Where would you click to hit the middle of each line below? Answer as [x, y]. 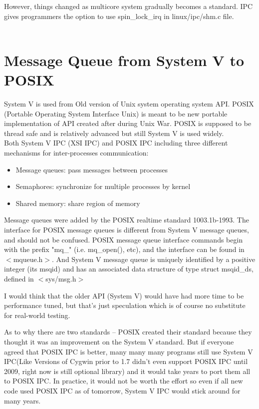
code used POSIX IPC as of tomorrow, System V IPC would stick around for [122, 390]
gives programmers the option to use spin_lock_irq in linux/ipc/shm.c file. [119, 16]
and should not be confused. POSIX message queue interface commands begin [124, 239]
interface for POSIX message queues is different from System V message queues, [127, 230]
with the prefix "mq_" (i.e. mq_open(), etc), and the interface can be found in [124, 249]
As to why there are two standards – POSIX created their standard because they [128, 332]
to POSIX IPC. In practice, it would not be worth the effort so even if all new [124, 381]
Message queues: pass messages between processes [92, 169]
